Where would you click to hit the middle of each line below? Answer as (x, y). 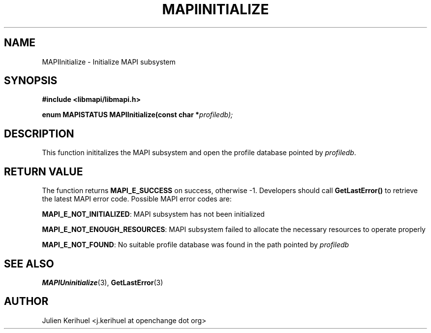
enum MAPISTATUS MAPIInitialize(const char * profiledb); (138, 115)
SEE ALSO (29, 264)
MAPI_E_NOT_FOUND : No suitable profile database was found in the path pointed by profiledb (196, 245)
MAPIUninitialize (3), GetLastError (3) (103, 282)
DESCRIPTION (39, 133)
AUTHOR (26, 301)
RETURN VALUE (44, 171)
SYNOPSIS (31, 81)
